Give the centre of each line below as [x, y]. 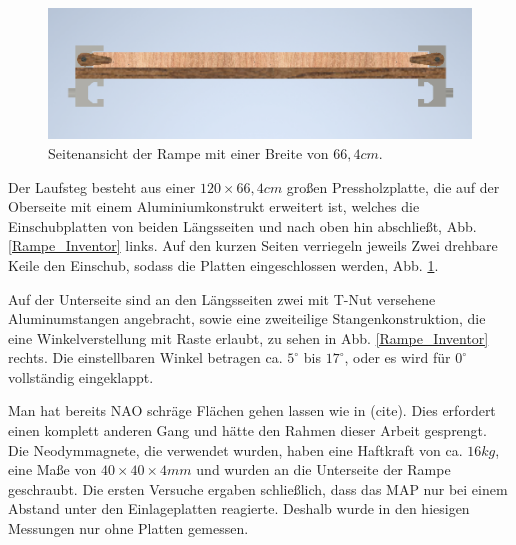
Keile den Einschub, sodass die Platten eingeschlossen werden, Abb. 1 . [223, 264]
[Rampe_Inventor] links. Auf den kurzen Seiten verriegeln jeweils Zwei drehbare [253, 245]
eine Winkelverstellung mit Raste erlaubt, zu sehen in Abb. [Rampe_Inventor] [248, 337]
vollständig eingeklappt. [81, 376]
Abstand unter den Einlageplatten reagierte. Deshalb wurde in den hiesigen [239, 508]
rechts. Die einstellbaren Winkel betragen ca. [145, 357]
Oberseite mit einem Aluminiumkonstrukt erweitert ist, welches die [214, 206]
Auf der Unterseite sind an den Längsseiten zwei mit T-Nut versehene [222, 298]
